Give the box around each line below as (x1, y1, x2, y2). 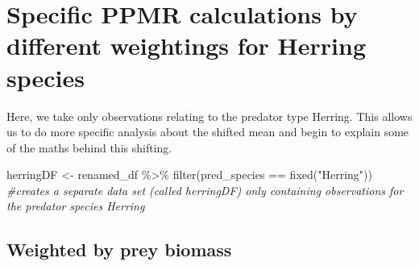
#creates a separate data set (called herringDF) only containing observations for (6, 181, 404, 198)
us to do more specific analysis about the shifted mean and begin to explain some (6, 123, 409, 140)
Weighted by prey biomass (6, 237, 232, 262)
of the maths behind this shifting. (6, 139, 172, 156)
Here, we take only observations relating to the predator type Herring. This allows (6, 107, 413, 124)
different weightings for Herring (6, 29, 367, 62)
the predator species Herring (6, 197, 145, 214)
